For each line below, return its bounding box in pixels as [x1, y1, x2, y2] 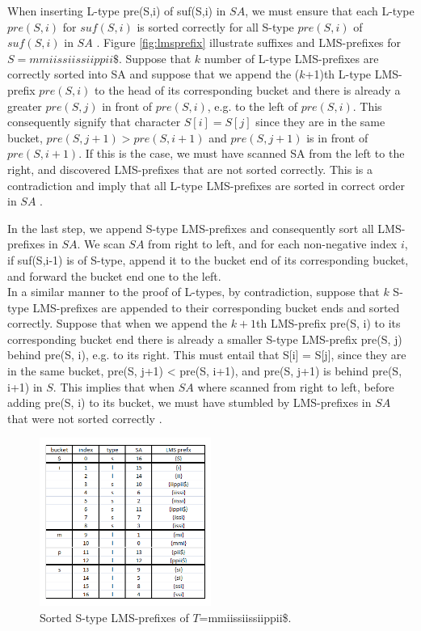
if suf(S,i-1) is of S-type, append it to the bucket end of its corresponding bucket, [7, 251, 409, 268]
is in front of [306, 129, 368, 146]
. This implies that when [53, 378, 175, 395]
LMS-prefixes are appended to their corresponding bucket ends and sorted [32, 299, 400, 315]
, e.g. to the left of [207, 97, 297, 114]
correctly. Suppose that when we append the [7, 315, 228, 332]
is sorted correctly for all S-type [137, 18, 294, 35]
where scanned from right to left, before [197, 378, 394, 395]
